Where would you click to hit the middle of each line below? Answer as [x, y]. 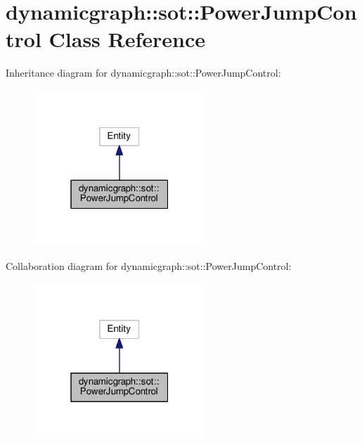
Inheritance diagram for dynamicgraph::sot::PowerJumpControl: [143, 73]
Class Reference [127, 39]
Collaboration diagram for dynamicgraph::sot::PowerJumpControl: [149, 265]
